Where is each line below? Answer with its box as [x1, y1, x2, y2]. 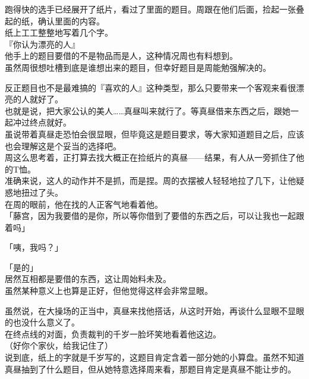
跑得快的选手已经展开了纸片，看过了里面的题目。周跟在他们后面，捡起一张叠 [5, 3, 304, 15]
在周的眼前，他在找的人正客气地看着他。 [5, 198, 163, 210]
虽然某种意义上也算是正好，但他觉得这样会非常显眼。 [5, 284, 213, 297]
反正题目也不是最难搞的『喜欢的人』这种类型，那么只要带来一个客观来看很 [5, 81, 296, 93]
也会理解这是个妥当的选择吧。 [5, 139, 121, 152]
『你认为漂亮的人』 [5, 37, 80, 50]
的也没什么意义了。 [5, 316, 80, 328]
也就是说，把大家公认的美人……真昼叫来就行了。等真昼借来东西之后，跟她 [5, 104, 291, 117]
